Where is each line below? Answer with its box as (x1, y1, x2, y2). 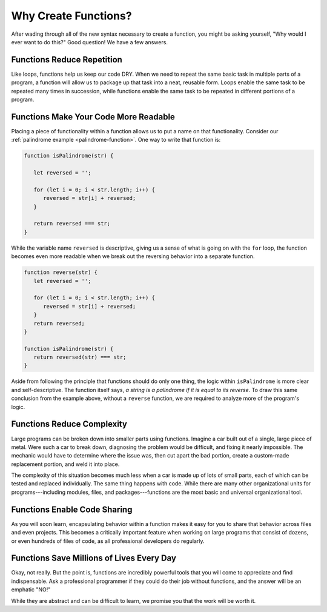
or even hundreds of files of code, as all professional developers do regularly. (11, 537, 205, 545)
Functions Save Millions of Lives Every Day (11, 553, 177, 564)
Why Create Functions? (11, 9, 133, 22)
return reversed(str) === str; (33, 354, 127, 361)
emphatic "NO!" (11, 586, 51, 593)
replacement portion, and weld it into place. (11, 461, 120, 468)
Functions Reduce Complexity (11, 419, 127, 430)
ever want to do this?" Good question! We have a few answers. (11, 38, 168, 45)
